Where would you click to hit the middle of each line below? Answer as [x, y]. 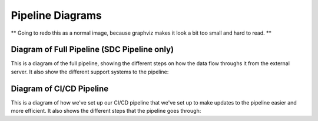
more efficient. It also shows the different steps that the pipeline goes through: [106, 111]
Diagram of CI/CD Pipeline [60, 88]
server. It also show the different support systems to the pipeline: [90, 72]
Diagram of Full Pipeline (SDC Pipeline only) [92, 50]
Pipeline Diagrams [57, 15]
